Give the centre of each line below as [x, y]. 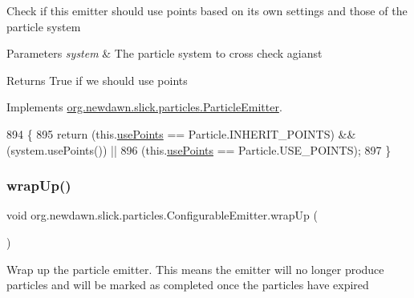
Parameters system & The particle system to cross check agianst [164, 53]
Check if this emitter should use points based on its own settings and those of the [207, 10]
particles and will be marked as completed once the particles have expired [188, 285]
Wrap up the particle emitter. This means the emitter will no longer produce [195, 269]
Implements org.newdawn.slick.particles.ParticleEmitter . [144, 107]
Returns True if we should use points [97, 80]
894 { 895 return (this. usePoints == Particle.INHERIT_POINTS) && [181, 133]
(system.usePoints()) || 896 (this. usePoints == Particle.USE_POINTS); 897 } [199, 149]
